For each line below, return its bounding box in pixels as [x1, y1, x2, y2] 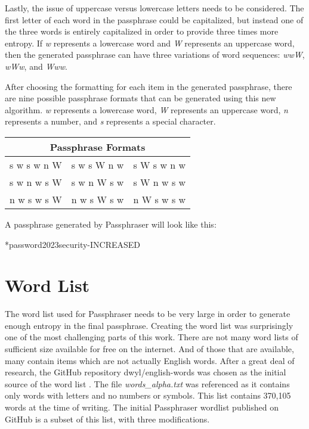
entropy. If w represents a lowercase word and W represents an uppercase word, [5, 36, 295, 49]
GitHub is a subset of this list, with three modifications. [5, 412, 210, 425]
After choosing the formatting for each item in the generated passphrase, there [5, 80, 292, 92]
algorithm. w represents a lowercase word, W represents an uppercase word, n [5, 103, 288, 116]
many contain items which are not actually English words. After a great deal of [5, 354, 295, 366]
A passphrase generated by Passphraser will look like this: [5, 217, 217, 230]
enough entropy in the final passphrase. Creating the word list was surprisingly [5, 319, 293, 331]
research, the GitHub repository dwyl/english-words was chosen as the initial [5, 366, 286, 378]
